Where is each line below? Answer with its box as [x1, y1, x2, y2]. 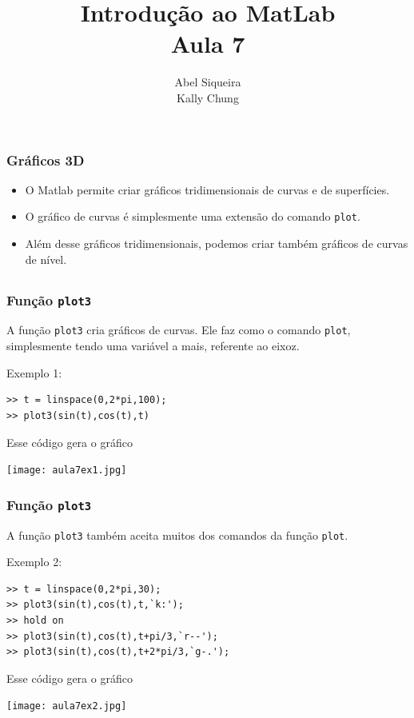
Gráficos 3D [6, 150, 85, 170]
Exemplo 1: [6, 364, 62, 381]
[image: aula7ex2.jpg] [6, 700, 127, 712]
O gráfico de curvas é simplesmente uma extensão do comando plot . [25, 208, 360, 225]
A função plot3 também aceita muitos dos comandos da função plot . [6, 526, 348, 543]
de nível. [25, 250, 67, 267]
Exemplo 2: [6, 553, 62, 570]
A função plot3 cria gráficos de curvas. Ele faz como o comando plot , [6, 321, 351, 338]
